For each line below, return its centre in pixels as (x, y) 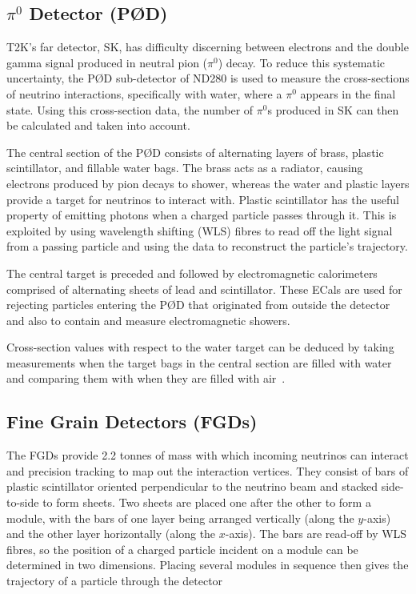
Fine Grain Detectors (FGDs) (132, 421)
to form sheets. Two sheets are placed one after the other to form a (207, 502)
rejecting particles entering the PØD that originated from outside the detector (198, 305)
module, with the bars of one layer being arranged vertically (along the (180, 518)
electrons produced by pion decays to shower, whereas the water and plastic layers (208, 183)
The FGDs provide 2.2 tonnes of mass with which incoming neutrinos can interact (208, 455)
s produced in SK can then (333, 109)
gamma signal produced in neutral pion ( (107, 62)
